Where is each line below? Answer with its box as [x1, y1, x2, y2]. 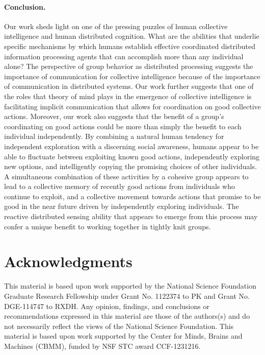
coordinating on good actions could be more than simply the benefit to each [4, 121, 242, 131]
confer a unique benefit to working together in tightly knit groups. [4, 221, 211, 231]
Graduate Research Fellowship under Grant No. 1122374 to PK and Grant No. [4, 290, 250, 301]
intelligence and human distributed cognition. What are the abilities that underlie [4, 31, 259, 41]
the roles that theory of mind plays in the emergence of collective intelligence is [4, 90, 252, 101]
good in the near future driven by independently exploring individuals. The [4, 201, 239, 211]
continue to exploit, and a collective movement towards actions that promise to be [4, 191, 261, 201]
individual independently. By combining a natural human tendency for [4, 131, 224, 141]
